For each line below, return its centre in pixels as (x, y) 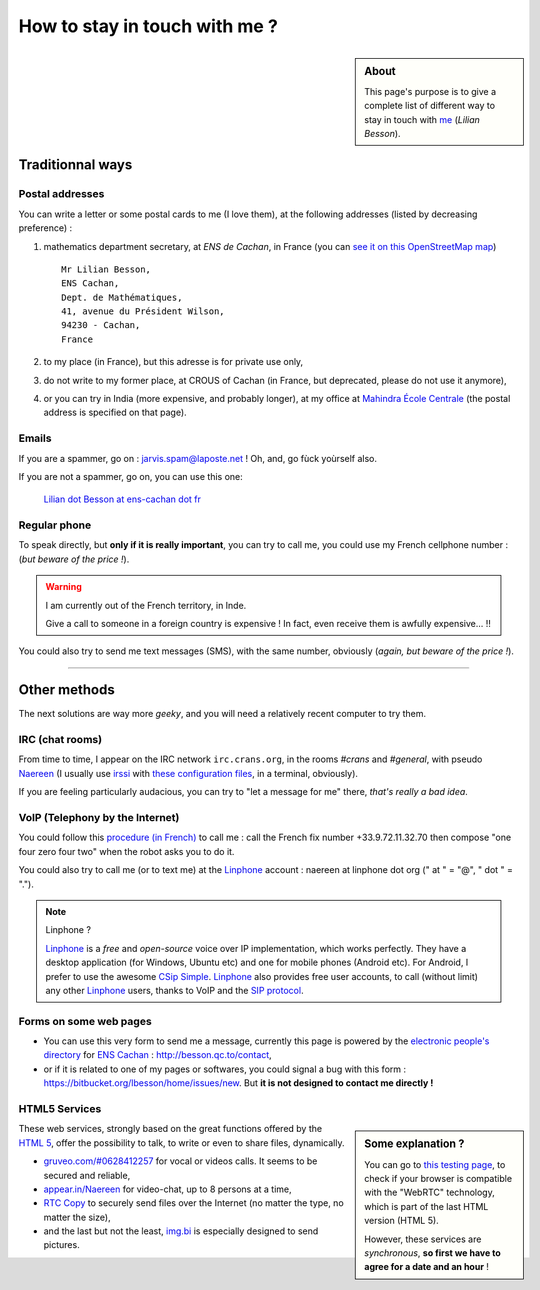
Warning (63, 587)
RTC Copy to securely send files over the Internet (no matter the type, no (193, 1203)
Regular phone (55, 525)
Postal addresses (61, 194)
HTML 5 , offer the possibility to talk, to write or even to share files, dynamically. (181, 1142)
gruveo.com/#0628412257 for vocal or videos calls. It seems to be (180, 1161)
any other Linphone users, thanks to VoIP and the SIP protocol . (174, 990)
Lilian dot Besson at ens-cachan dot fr (122, 499)
